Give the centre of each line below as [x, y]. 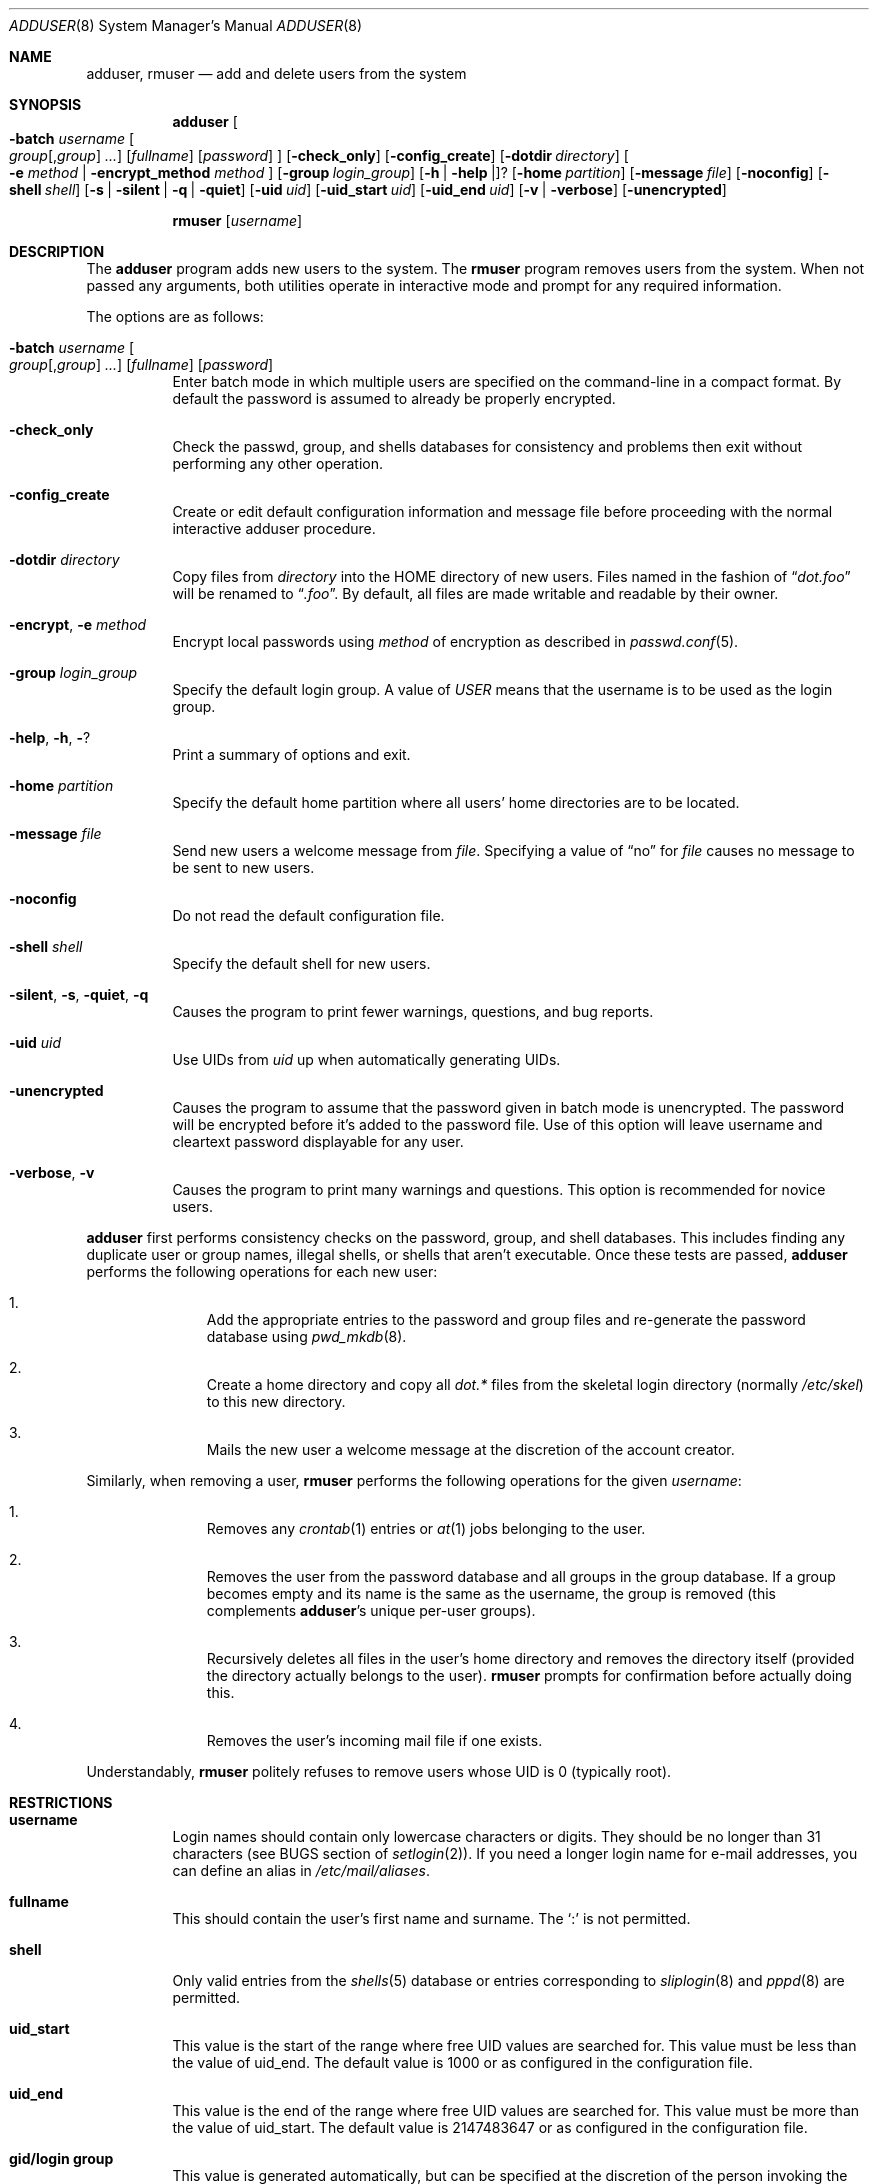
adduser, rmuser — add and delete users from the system [276, 73]
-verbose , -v [52, 1172]
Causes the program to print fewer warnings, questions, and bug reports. [413, 1011]
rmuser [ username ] [237, 220]
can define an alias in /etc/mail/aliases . [301, 1870]
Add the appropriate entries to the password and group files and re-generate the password [506, 1319]
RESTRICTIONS [61, 1802]
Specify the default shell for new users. [301, 963]
